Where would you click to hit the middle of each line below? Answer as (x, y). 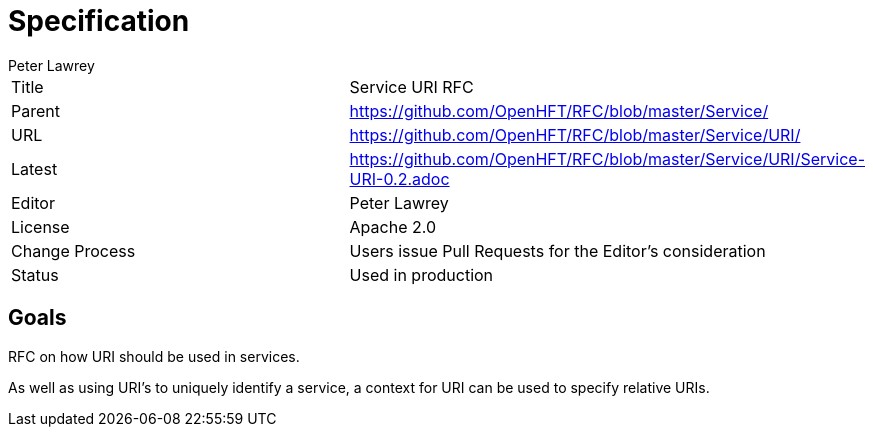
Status (35, 274)
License (40, 226)
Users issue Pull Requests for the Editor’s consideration (557, 250)
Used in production (421, 274)
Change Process (73, 250)
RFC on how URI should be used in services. (154, 356)
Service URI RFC (411, 86)
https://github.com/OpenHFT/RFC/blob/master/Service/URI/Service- (607, 158)
